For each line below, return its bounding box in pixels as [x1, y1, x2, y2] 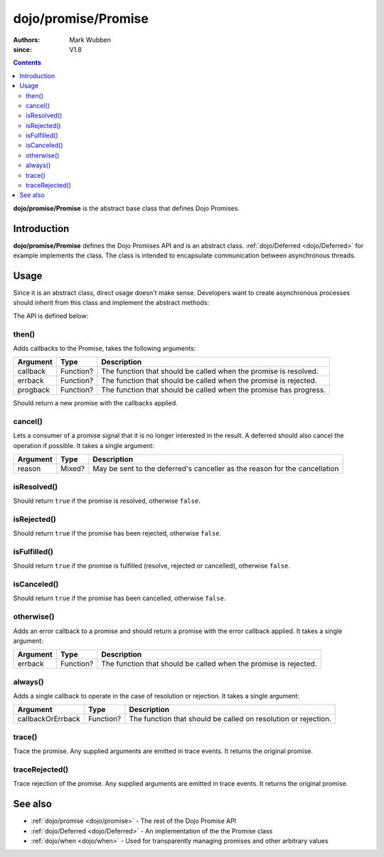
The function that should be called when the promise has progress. [101, 385, 326, 395]
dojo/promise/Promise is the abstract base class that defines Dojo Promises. [13, 203, 240, 213]
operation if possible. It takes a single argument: [13, 441, 154, 449]
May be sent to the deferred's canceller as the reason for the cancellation [92, 464, 339, 474]
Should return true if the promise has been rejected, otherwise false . [13, 529, 222, 538]
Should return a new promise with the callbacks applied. [13, 399, 178, 408]
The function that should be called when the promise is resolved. [101, 366, 319, 376]
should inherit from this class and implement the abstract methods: [13, 299, 210, 307]
